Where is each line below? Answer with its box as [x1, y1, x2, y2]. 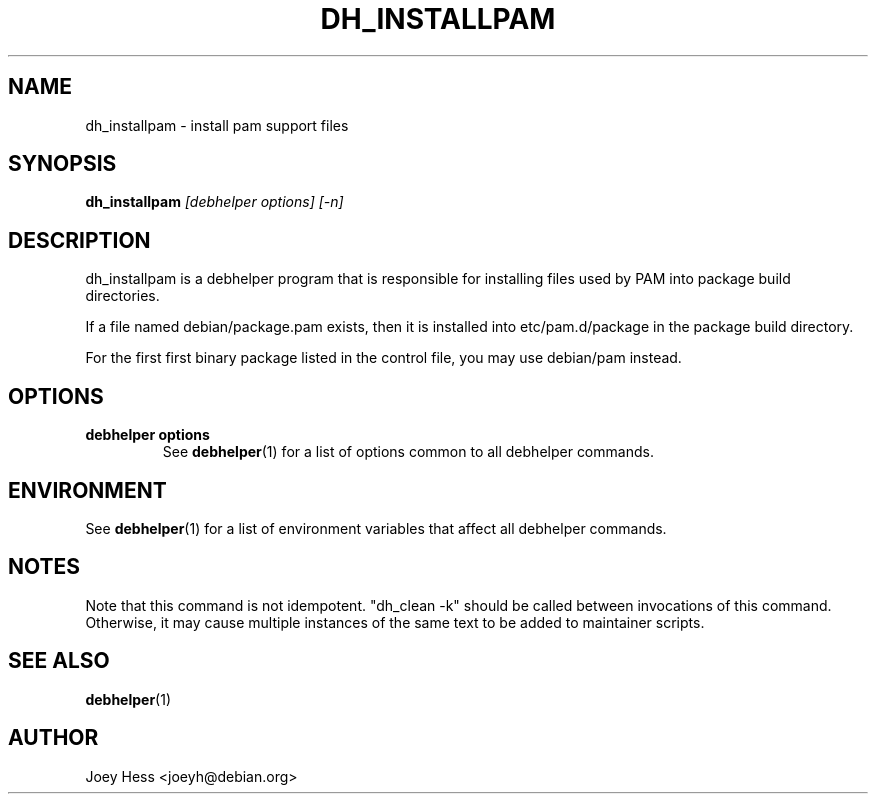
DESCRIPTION [8, 227, 151, 253]
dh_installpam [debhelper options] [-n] [85, 193, 344, 211]
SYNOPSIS [8, 151, 117, 177]
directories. [85, 287, 160, 305]
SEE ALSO [8, 648, 110, 674]
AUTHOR [8, 725, 99, 751]
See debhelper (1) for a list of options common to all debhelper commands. [162, 443, 654, 461]
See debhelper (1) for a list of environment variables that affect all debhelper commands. [85, 519, 667, 537]
